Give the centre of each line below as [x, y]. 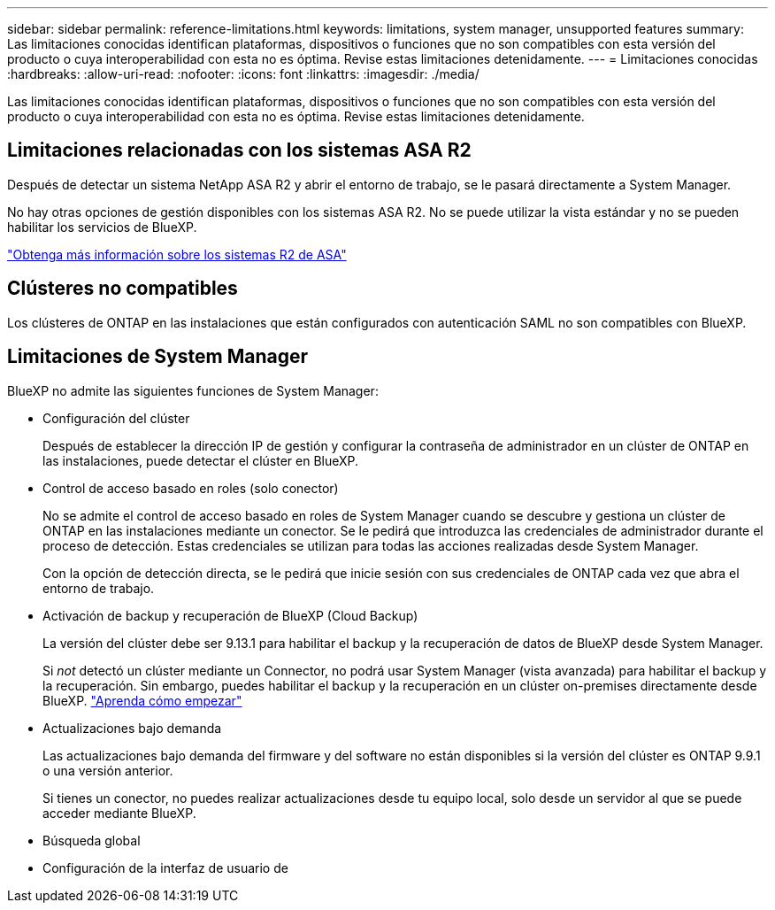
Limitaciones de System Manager [158, 357]
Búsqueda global [92, 840]
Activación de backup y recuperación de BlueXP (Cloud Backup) [230, 615]
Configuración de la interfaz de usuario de [165, 868]
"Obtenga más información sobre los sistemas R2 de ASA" [177, 254]
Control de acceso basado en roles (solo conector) [191, 488]
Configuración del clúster [116, 418]
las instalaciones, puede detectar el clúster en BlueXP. [201, 460]
